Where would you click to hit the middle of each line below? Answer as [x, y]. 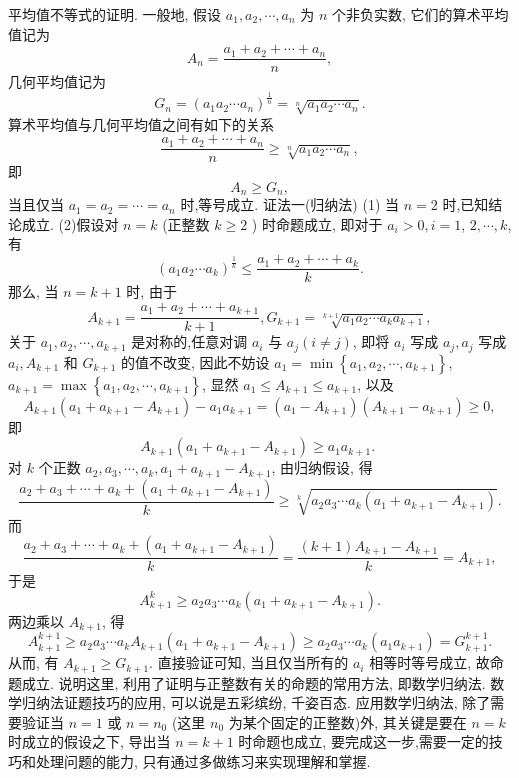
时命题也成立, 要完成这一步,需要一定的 [363, 741]
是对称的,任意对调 [189, 341]
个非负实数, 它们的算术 [406, 14]
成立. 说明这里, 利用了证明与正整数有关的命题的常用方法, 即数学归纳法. [253, 682]
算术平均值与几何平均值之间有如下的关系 [141, 123]
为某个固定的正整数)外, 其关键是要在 [347, 721]
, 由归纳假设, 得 [322, 467]
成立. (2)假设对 [70, 223]
